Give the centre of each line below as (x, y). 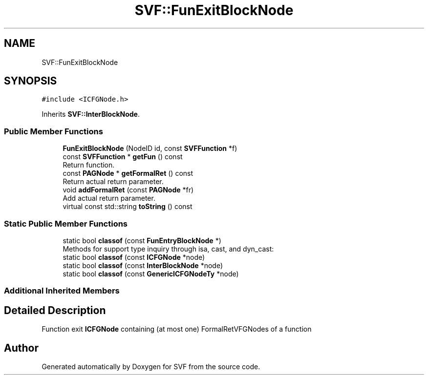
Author (21, 348)
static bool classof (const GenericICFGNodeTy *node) (151, 274)
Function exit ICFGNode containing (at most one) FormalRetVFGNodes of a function (177, 329)
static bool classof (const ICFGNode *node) (134, 257)
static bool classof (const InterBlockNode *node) (143, 265)
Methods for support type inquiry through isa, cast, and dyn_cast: (168, 249)
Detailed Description (55, 310)
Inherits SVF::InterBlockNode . (91, 114)
